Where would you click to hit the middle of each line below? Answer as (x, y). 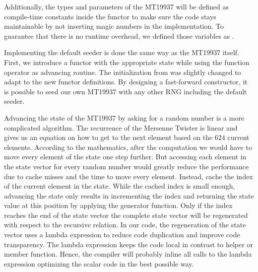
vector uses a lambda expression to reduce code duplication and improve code (122, 235)
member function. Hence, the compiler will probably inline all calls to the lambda (128, 254)
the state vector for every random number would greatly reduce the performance (127, 166)
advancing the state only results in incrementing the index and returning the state (129, 195)
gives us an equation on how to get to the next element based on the (108, 137)
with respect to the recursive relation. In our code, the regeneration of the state (125, 225)
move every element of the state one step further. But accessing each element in (125, 157)
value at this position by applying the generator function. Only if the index (118, 205)
